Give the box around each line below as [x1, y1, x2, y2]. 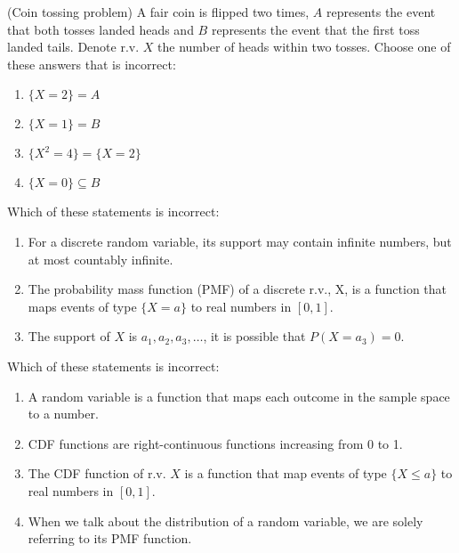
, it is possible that [203, 327, 306, 346]
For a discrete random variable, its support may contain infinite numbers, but [28, 232, 452, 250]
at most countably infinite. [28, 249, 173, 268]
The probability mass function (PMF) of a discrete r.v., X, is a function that [28, 280, 447, 298]
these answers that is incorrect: [7, 54, 176, 73]
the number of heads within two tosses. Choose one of [157, 37, 451, 56]
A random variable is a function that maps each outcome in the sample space [28, 386, 450, 405]
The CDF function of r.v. [28, 464, 166, 483]
